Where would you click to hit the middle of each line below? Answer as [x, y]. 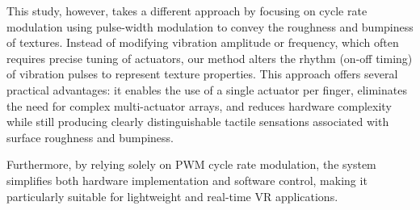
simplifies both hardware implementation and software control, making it [187, 180]
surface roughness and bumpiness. [90, 137]
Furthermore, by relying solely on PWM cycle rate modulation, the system [191, 164]
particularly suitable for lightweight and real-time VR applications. [172, 196]
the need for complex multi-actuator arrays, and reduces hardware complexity [199, 105]
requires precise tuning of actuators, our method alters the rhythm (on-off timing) [210, 58]
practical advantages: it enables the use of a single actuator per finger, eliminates [207, 89]
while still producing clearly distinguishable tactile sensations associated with [198, 122]
